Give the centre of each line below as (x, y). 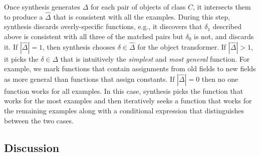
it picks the (21, 58)
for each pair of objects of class (138, 7)
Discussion (32, 147)
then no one (220, 79)
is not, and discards (224, 36)
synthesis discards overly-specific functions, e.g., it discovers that (103, 26)
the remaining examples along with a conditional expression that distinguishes (124, 110)
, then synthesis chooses (79, 46)
